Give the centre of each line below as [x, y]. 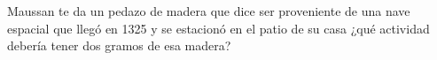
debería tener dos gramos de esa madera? [119, 45]
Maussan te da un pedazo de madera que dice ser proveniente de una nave [209, 11]
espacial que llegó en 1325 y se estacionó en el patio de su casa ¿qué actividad [218, 28]
